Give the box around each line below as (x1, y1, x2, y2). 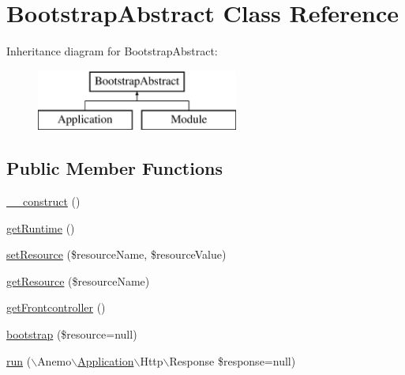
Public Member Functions (6, 156, 223, 180)
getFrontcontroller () (6, 299, 106, 316)
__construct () (6, 193, 81, 210)
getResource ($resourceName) (6, 272, 150, 289)
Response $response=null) (169, 352, 296, 369)
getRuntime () (6, 219, 75, 236)
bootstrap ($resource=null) (6, 326, 137, 343)
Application (77, 352, 134, 369)
